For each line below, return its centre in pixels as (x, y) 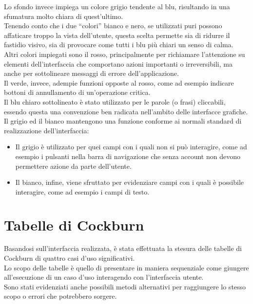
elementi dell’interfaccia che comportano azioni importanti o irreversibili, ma (118, 63)
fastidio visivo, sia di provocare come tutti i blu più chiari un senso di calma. (119, 45)
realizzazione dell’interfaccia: (47, 130)
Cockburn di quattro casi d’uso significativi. (69, 258)
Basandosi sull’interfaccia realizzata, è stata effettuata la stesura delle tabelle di (123, 248)
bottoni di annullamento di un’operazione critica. (77, 92)
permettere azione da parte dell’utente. (73, 166)
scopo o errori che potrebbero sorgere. (60, 296)
